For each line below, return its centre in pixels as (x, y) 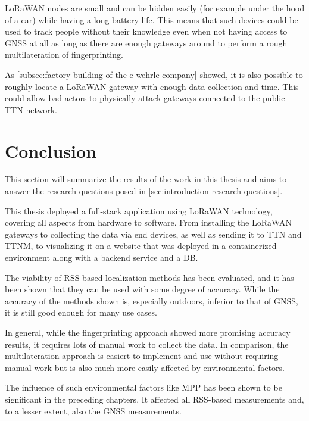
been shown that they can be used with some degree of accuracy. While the (142, 289)
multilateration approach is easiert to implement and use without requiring (142, 356)
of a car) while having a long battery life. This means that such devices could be (152, 19)
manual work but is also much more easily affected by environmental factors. (145, 367)
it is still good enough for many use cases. (81, 312)
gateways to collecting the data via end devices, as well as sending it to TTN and (153, 234)
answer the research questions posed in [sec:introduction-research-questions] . (144, 191)
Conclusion (51, 150)
